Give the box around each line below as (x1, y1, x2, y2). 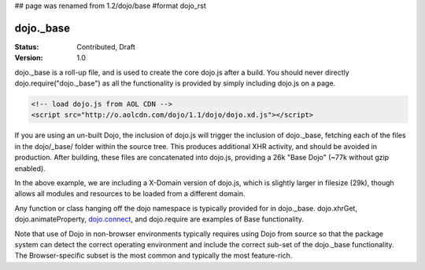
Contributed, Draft (76, 42, 135, 51)
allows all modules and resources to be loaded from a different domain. (14, 189, 246, 199)
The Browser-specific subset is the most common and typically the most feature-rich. (14, 251, 293, 261)
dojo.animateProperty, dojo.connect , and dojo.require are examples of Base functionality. (14, 214, 305, 224)
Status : (14, 42, 39, 51)
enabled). (14, 163, 46, 173)
